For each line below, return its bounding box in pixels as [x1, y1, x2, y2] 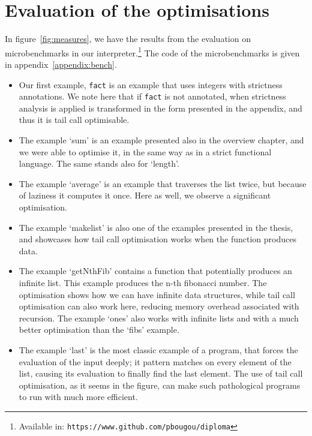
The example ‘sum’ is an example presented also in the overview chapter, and [19, 134, 304, 146]
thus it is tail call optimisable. [19, 113, 130, 126]
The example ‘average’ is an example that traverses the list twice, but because [19, 177, 307, 190]
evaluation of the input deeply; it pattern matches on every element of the [19, 355, 292, 368]
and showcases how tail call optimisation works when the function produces [19, 233, 296, 245]
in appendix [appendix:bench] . [5, 58, 117, 70]
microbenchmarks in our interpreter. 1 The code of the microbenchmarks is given [5, 44, 300, 59]
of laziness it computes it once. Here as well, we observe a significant [19, 189, 271, 202]
